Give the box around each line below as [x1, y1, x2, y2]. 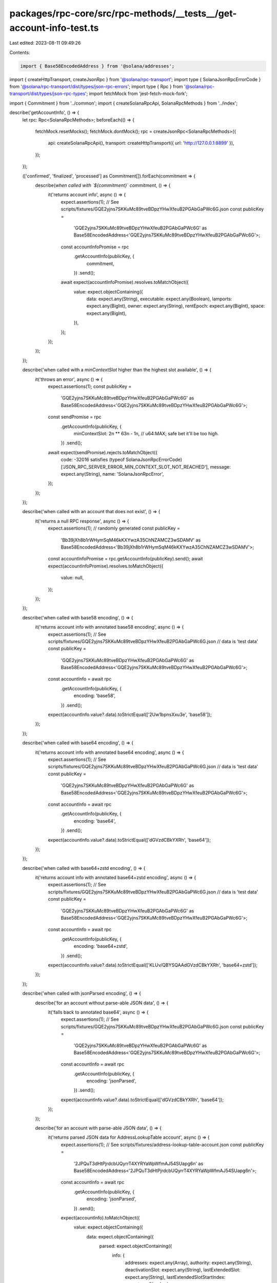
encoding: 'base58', [73, 693, 115, 699]
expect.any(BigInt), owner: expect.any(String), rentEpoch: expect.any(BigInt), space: [86, 303, 265, 309]
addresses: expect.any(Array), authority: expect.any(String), [125, 1259, 252, 1266]
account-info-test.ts [9, 22, 99, 33]
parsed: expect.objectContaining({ [99, 1243, 172, 1249]
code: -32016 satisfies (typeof [61, 457, 125, 463]
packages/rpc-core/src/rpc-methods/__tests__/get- [9, 8, 237, 19]
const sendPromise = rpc [48, 414, 102, 420]
